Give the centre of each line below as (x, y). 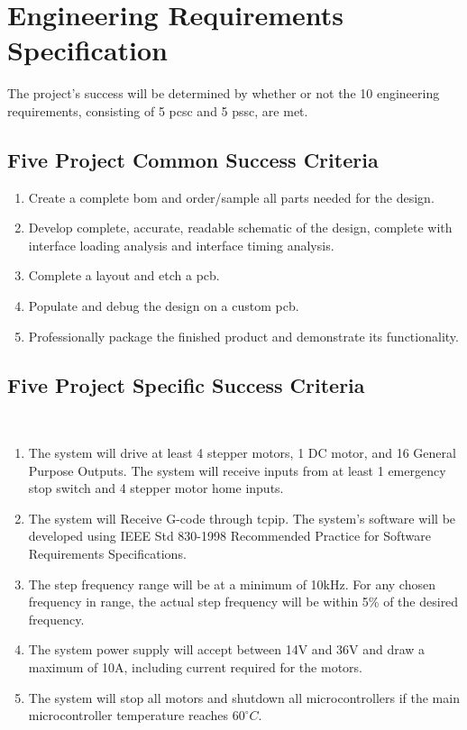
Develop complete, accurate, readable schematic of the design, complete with (240, 228)
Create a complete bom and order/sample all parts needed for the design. (231, 197)
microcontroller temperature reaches (128, 715)
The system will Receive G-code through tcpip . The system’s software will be (242, 518)
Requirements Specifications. (107, 554)
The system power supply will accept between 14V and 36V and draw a (227, 649)
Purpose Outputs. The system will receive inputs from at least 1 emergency (237, 470)
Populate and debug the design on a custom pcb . (164, 306)
